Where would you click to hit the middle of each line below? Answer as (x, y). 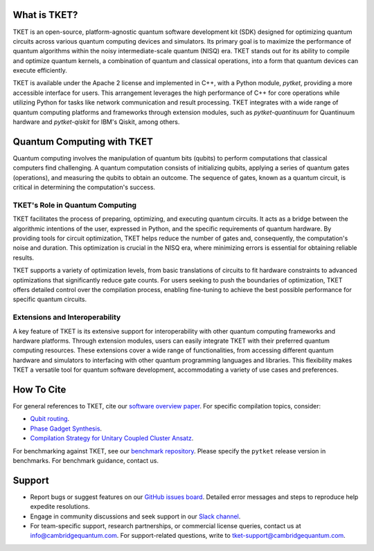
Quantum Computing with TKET (83, 142)
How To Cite (39, 389)
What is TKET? (45, 15)
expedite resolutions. (60, 507)
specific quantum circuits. (50, 299)
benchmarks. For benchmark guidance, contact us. (86, 460)
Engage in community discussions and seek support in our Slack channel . (135, 516)
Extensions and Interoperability (67, 317)
